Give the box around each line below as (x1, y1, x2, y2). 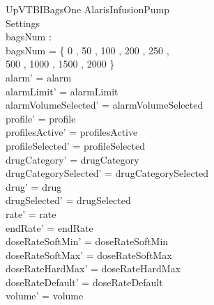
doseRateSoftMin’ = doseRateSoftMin (6, 234, 169, 249)
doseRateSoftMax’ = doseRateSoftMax (6, 247, 172, 262)
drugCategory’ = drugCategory (6, 152, 139, 166)
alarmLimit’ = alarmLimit (6, 84, 119, 98)
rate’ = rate (6, 206, 56, 221)
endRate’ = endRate (6, 220, 93, 235)
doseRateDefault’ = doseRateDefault (6, 274, 163, 289)
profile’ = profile (6, 111, 76, 125)
